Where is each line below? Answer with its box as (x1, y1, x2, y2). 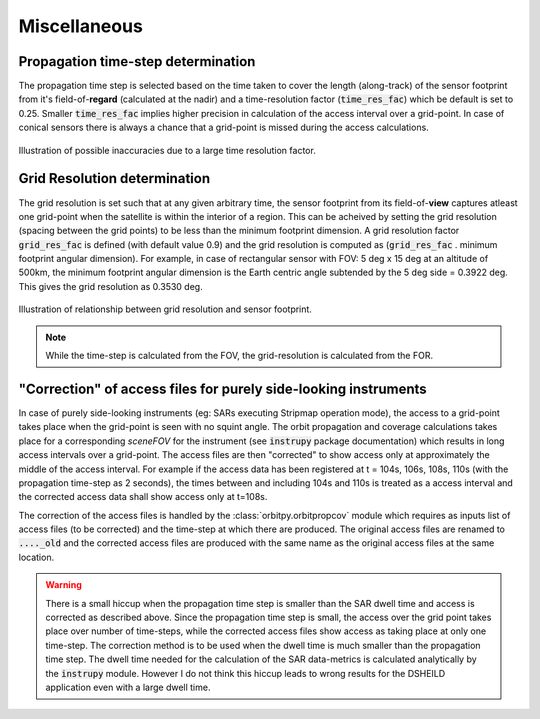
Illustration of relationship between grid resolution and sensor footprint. (18, 303, 312, 315)
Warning (45, 579, 82, 591)
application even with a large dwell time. (45, 681, 211, 693)
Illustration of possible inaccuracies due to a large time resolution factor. (18, 144, 317, 156)
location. (18, 551, 55, 563)
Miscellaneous (18, 15, 144, 37)
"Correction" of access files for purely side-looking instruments (18, 380, 427, 397)
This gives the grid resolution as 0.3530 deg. (18, 280, 204, 292)
